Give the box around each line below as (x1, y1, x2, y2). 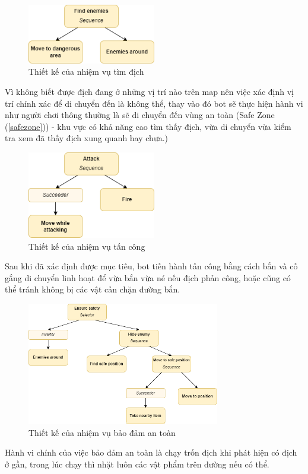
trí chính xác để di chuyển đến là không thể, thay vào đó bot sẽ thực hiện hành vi (5, 97, 303, 109)
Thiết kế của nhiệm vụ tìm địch (28, 65, 144, 78)
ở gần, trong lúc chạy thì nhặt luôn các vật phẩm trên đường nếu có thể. (5, 457, 269, 470)
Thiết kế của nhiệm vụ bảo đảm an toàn (28, 426, 176, 438)
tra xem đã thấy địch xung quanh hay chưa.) (5, 132, 169, 144)
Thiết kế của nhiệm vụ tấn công (28, 240, 145, 252)
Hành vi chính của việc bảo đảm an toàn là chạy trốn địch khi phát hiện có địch (5, 446, 297, 459)
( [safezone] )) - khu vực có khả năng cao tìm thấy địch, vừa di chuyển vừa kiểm (5, 120, 291, 132)
